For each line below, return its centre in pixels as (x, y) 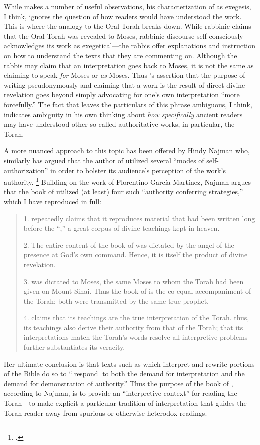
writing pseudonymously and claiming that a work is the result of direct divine (125, 85)
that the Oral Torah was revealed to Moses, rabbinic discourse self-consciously (124, 36)
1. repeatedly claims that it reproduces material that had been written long (139, 218)
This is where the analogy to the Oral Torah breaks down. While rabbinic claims (128, 26)
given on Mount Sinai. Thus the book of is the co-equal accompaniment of (137, 291)
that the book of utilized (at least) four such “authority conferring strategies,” (124, 192)
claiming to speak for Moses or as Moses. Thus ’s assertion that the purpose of (125, 75)
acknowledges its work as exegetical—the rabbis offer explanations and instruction (130, 46)
